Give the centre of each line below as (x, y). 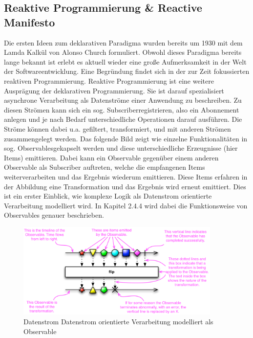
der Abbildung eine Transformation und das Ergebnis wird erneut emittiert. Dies (125, 186)
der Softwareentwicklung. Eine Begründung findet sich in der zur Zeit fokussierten (127, 71)
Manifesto (30, 22)
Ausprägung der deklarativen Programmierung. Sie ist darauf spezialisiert (114, 90)
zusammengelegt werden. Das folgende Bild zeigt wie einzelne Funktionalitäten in (126, 138)
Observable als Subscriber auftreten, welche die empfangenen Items (105, 167)
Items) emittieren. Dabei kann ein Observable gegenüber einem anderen (111, 157)
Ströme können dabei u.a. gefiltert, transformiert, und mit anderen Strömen (117, 128)
